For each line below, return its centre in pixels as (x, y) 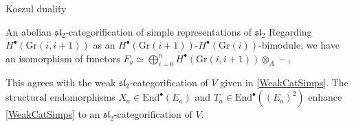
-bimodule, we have (299, 45)
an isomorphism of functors (63, 58)
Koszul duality (36, 8)
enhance (325, 97)
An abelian (29, 31)
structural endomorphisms (60, 97)
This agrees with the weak (61, 82)
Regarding (290, 31)
